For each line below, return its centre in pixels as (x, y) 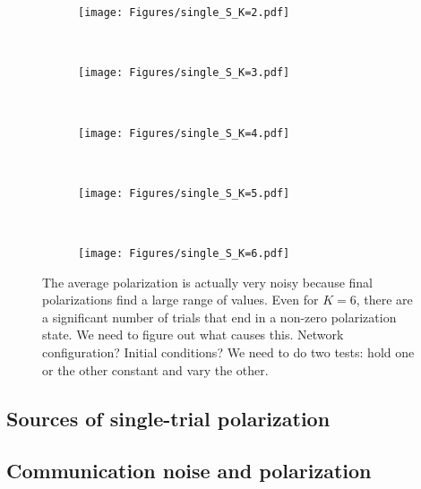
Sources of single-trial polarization (168, 418)
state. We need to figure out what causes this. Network (193, 335)
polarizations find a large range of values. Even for (180, 300)
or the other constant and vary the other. (155, 369)
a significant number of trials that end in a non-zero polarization (219, 317)
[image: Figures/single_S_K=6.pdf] (184, 253)
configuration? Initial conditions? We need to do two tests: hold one (228, 352)
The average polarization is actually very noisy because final (208, 282)
